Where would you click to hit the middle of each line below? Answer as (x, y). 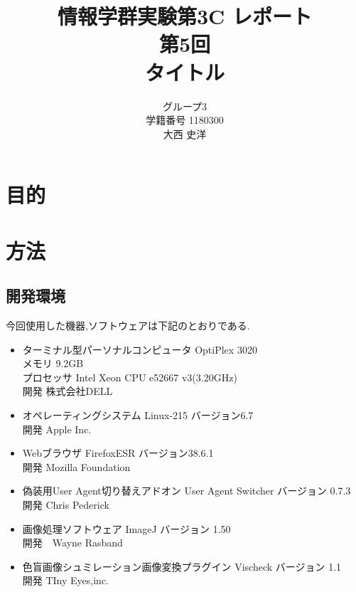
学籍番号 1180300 (185, 120)
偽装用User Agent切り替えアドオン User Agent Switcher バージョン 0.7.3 (187, 491)
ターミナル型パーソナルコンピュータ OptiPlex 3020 (140, 349)
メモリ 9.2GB (53, 363)
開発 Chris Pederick (66, 504)
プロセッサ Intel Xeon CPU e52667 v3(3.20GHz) (130, 377)
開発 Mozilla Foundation (76, 466)
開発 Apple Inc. (57, 429)
